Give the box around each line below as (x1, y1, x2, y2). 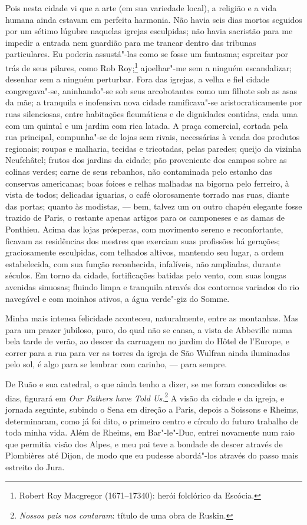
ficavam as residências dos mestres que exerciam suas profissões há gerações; (5, 234, 280, 247)
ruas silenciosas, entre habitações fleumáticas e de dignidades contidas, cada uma (5, 108, 298, 119)
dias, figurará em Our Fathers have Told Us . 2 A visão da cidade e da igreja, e (5, 390, 285, 404)
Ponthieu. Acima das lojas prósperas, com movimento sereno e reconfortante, (5, 222, 283, 235)
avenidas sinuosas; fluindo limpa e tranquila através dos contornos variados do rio (5, 280, 299, 293)
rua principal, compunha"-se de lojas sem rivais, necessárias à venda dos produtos (5, 131, 300, 143)
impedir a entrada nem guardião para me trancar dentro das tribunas (5, 36, 256, 48)
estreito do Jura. (5, 460, 65, 473)
